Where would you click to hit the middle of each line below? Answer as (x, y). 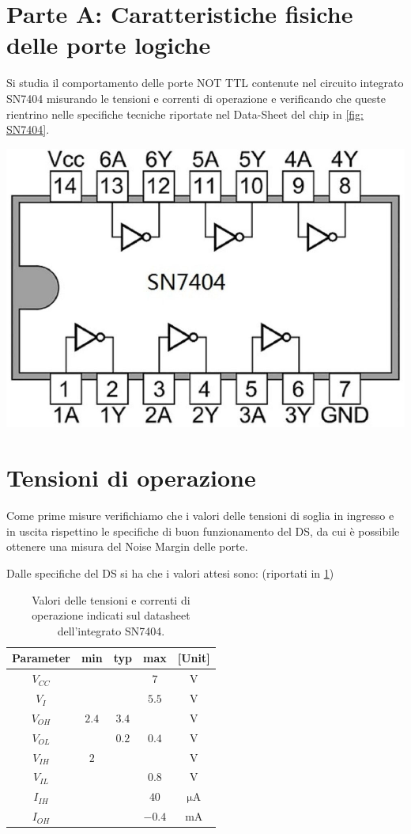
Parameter (41, 658)
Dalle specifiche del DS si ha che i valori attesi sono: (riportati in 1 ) (170, 572)
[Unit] (194, 658)
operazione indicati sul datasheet (111, 615)
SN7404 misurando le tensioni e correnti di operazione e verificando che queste (196, 98)
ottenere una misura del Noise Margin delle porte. (127, 546)
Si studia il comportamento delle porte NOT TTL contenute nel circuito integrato (205, 83)
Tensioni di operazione (131, 478)
